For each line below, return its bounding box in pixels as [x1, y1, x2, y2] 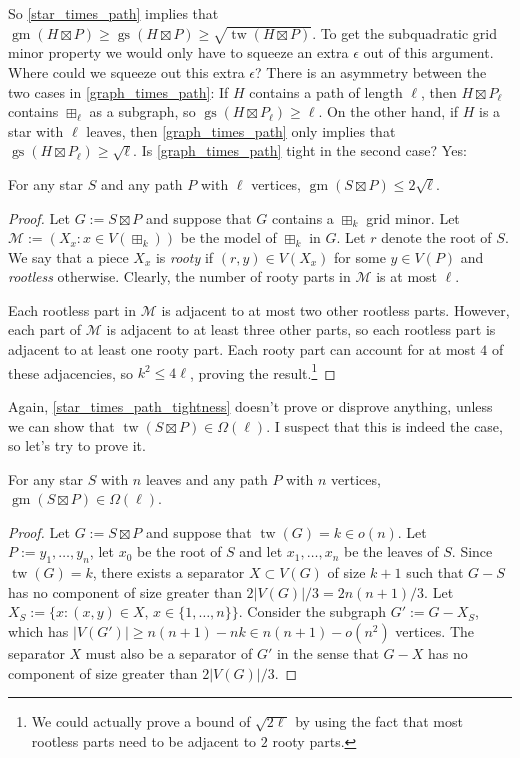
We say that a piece [8, 246, 129, 267]
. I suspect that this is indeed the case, [266, 415, 503, 436]
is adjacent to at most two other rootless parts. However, [161, 299, 510, 320]
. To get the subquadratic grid [312, 22, 498, 43]
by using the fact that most [295, 711, 463, 732]
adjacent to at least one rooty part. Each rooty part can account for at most [8, 339, 476, 360]
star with [8, 120, 64, 141]
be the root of [136, 541, 222, 562]
